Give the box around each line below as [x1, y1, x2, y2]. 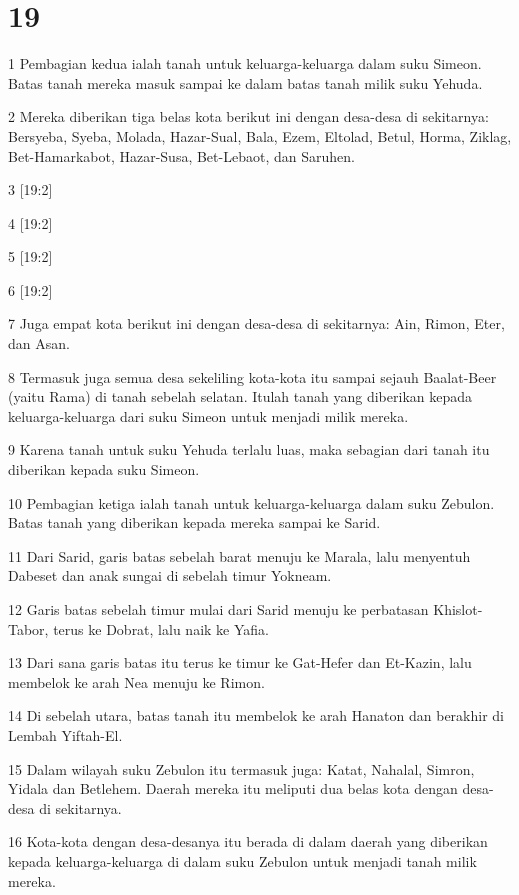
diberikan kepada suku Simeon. [8, 459, 200, 480]
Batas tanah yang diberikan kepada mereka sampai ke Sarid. [8, 512, 381, 533]
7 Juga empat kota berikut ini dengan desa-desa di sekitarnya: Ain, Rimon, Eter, [8, 313, 505, 334]
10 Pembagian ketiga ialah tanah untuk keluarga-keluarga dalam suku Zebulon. [8, 492, 495, 513]
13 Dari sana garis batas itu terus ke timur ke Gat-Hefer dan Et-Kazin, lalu [8, 652, 472, 673]
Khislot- [433, 599, 483, 619]
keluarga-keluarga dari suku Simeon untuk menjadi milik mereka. [8, 405, 409, 426]
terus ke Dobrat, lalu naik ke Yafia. [53, 618, 269, 639]
